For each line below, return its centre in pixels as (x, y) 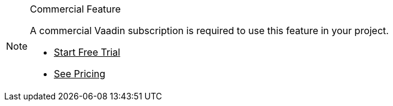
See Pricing (80, 74)
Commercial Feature (75, 9)
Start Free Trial (87, 52)
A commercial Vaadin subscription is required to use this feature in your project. (209, 31)
